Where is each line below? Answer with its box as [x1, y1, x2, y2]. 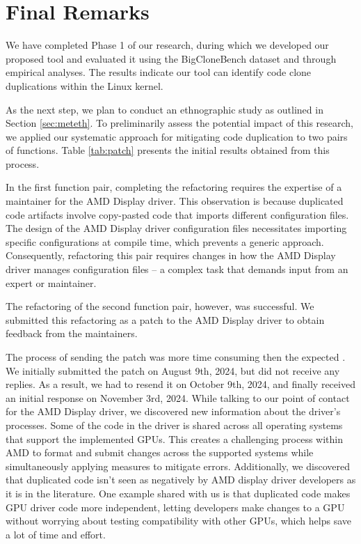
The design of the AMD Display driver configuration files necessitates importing [6, 221, 347, 235]
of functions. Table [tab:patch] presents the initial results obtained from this [6, 143, 330, 157]
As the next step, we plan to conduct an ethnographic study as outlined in [6, 102, 323, 116]
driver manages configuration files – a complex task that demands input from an [6, 262, 348, 277]
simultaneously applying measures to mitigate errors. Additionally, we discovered [6, 458, 350, 473]
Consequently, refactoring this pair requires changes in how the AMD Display [6, 248, 336, 263]
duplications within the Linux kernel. [6, 78, 163, 93]
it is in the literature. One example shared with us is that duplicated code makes [6, 485, 351, 500]
